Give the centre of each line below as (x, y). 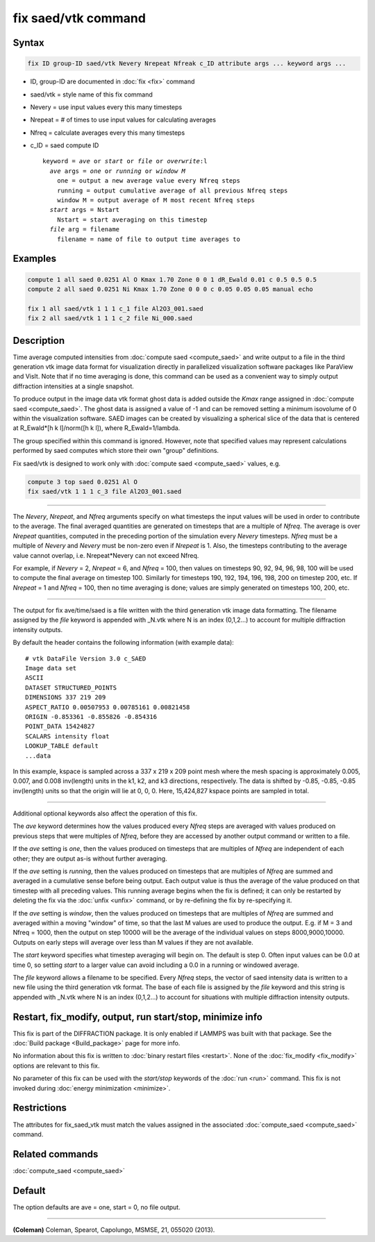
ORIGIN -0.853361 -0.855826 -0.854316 (91, 717)
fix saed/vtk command (79, 18)
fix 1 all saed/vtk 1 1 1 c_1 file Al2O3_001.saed (116, 308)
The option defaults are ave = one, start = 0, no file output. (97, 1207)
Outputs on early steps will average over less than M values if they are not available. (133, 942)
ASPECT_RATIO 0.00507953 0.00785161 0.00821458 (108, 707)
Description (39, 340)
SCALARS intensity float (67, 736)
